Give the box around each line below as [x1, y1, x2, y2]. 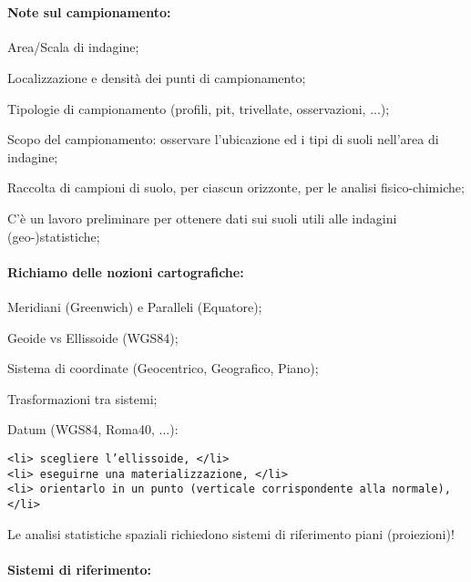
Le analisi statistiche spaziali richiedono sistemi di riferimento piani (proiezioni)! [7, 524, 455, 543]
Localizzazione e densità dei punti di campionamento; [7, 68, 306, 87]
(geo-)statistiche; [7, 226, 100, 245]
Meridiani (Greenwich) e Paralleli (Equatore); [7, 296, 262, 316]
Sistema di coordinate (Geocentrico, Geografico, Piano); [7, 359, 319, 378]
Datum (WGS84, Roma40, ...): [7, 420, 179, 439]
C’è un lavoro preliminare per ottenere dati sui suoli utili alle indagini [7, 208, 397, 227]
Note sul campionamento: [7, 3, 171, 22]
